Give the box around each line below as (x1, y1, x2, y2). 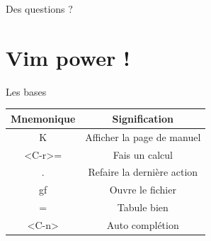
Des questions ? (6, 1, 73, 16)
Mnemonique (11, 111, 76, 125)
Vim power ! (6, 43, 130, 72)
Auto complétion (106, 217, 179, 232)
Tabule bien (117, 200, 169, 215)
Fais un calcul (113, 147, 173, 162)
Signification (112, 111, 174, 125)
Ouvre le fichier (109, 182, 176, 197)
